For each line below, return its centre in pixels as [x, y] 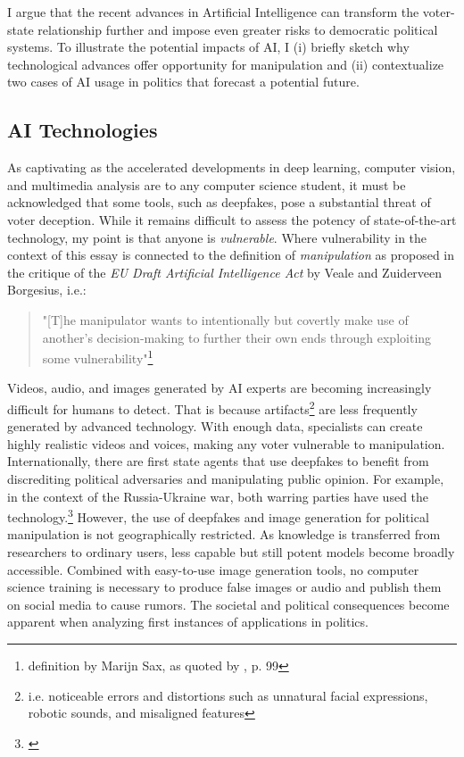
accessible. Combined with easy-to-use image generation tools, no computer [213, 569]
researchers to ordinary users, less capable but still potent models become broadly [231, 552]
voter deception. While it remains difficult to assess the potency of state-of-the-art [232, 219]
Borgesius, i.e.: [47, 290]
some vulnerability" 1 [98, 357]
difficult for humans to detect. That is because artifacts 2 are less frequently [212, 407]
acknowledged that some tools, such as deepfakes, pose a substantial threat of [219, 202]
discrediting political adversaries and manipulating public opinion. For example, [226, 478]
